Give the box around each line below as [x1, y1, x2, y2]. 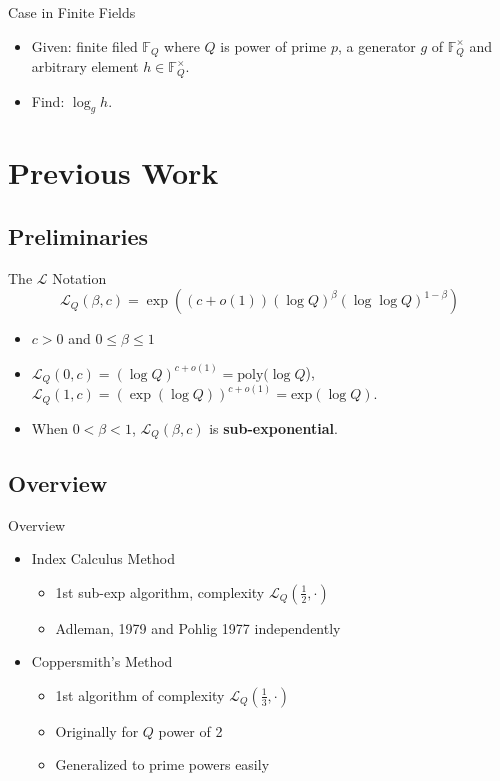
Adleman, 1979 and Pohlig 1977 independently [55, 617, 341, 638]
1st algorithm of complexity [55, 684, 225, 705]
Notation [52, 267, 107, 288]
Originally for [55, 720, 139, 741]
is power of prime [220, 35, 327, 56]
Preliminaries [8, 221, 149, 252]
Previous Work [8, 152, 219, 193]
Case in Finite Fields [8, 2, 136, 22]
